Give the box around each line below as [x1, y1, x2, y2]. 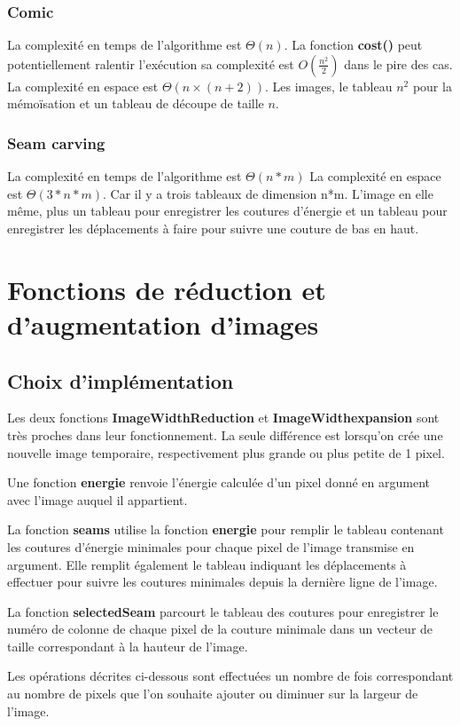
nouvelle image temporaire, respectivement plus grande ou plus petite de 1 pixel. [7, 443, 445, 462]
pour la [412, 76, 452, 95]
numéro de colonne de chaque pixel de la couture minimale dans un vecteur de [7, 619, 433, 638]
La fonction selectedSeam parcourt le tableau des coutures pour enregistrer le [7, 602, 439, 620]
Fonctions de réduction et [7, 271, 326, 307]
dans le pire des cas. [344, 54, 453, 73]
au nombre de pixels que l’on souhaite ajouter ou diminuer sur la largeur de [7, 684, 418, 703]
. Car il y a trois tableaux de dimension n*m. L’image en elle [103, 184, 433, 202]
